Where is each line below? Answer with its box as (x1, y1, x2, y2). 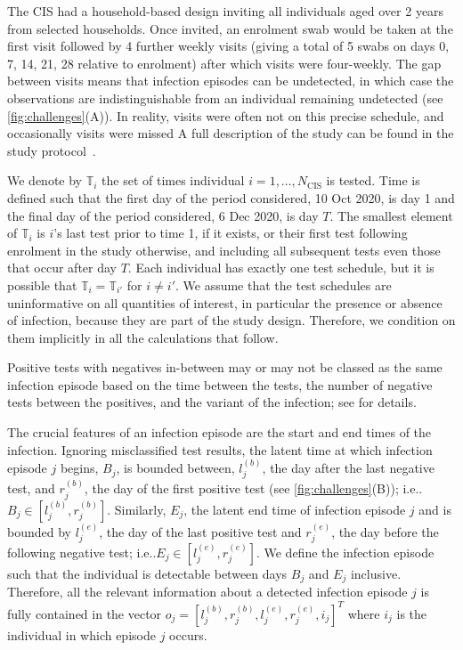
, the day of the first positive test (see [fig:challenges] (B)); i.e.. (84, 479, 423, 498)
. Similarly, (107, 500, 167, 518)
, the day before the (331, 522, 439, 540)
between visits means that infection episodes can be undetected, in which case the (7, 71, 454, 90)
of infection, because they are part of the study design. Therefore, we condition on (7, 311, 456, 329)
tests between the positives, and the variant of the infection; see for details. (7, 393, 417, 411)
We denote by (7, 171, 82, 190)
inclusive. (350, 564, 402, 582)
